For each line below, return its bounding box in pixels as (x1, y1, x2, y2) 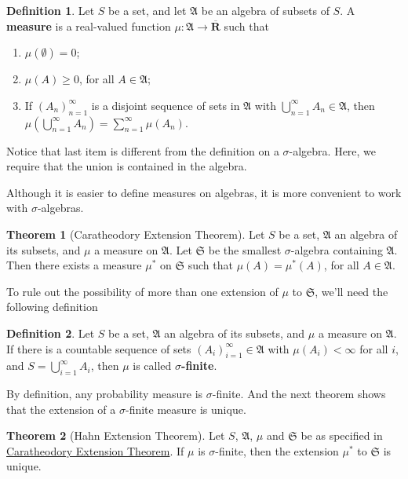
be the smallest (208, 241, 282, 258)
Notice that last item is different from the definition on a (6, 142, 279, 159)
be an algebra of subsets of (201, 2, 330, 18)
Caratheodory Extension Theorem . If (6, 442, 184, 459)
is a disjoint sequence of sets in (91, 97, 240, 113)
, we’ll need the (315, 283, 388, 299)
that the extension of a (6, 400, 116, 417)
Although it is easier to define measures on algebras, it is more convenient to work (6, 184, 402, 200)
